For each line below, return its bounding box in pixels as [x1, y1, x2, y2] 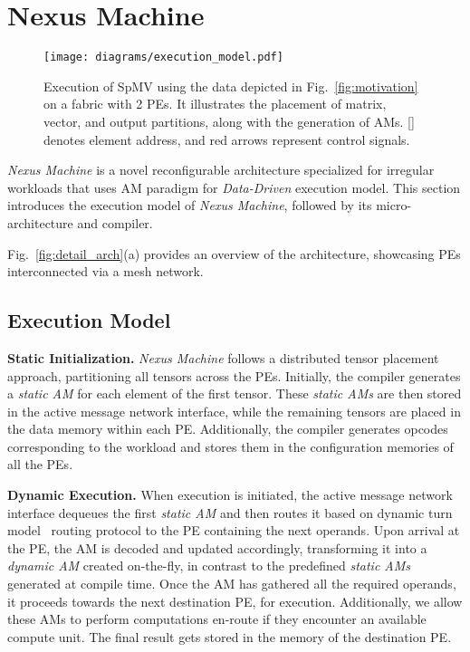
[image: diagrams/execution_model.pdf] [43, 51, 283, 64]
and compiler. [77, 213, 153, 232]
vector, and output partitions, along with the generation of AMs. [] [43, 111, 415, 130]
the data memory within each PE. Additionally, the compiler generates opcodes [7, 419, 448, 438]
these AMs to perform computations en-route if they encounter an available [7, 609, 427, 628]
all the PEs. [7, 455, 73, 474]
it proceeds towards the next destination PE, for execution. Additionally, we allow [7, 591, 463, 610]
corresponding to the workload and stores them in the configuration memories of [7, 436, 454, 455]
